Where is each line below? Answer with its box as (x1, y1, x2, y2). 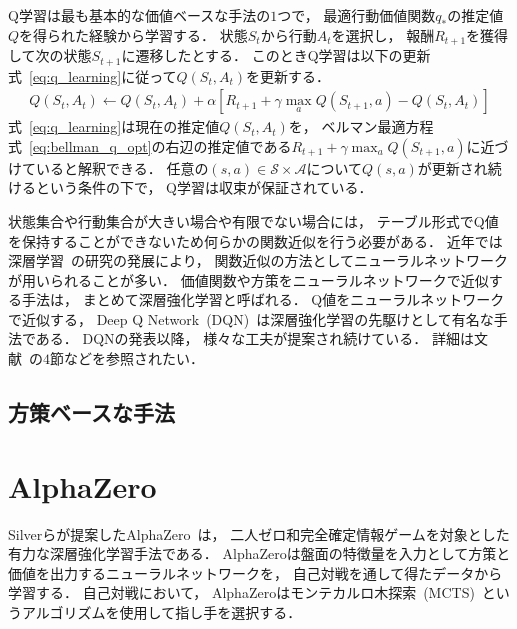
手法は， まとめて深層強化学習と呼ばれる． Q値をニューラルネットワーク (21, 289, 505, 310)
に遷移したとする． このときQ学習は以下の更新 (121, 45, 431, 66)
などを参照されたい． (63, 348, 204, 369)
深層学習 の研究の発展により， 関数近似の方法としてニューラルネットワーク (8, 250, 508, 271)
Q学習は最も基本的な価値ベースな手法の (8, 5, 271, 25)
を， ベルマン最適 (288, 116, 406, 137)
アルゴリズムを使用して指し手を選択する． (21, 601, 302, 622)
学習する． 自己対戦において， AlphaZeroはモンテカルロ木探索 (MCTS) (8, 582, 475, 603)
